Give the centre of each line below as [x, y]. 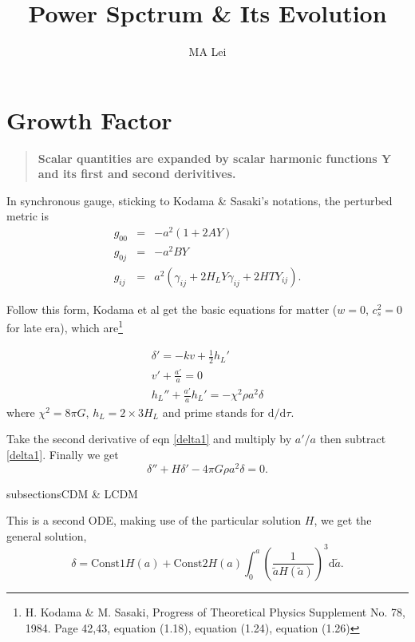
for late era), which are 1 [65, 327]
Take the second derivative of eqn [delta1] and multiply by [149, 439]
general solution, [47, 535]
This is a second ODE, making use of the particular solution [154, 520]
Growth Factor [89, 119]
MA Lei [207, 52]
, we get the [343, 520]
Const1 [108, 563]
